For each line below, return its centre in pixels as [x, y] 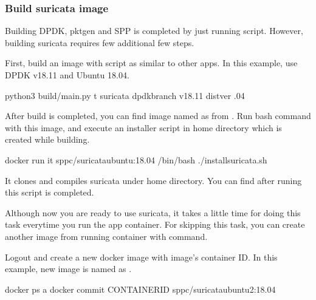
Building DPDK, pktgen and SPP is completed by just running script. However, [154, 31]
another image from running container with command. [106, 236]
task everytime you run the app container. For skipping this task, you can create [155, 224]
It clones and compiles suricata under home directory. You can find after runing [153, 180]
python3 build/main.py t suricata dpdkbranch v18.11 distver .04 [125, 95]
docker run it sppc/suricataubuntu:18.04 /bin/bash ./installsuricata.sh [136, 159]
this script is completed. [50, 192]
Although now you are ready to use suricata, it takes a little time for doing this [153, 212]
